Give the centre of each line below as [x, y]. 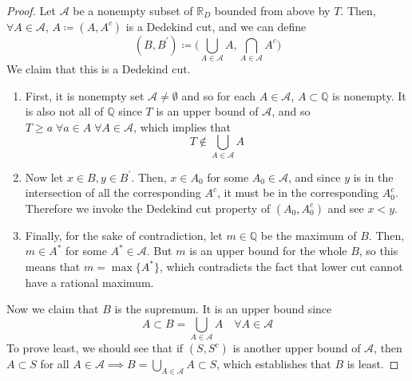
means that [53, 266]
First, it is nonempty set [85, 95]
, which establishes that [274, 364]
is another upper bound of [297, 348]
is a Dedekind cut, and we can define [216, 26]
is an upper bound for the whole [268, 251]
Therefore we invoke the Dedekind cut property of [148, 208]
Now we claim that [53, 309]
